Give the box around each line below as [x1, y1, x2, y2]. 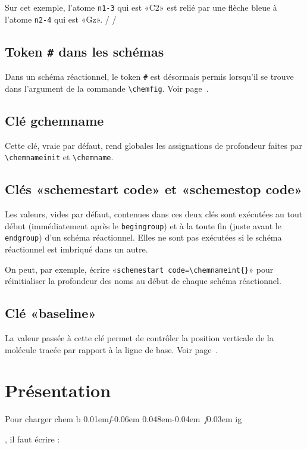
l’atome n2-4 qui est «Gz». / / [5, 13, 117, 25]
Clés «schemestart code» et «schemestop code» [5, 180, 302, 198]
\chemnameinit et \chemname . [5, 151, 114, 163]
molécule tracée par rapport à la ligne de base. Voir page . [5, 343, 218, 356]
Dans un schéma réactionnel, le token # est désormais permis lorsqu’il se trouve [5, 70, 294, 83]
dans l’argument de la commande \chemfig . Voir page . [5, 82, 209, 94]
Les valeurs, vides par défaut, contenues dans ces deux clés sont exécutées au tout [5, 208, 303, 220]
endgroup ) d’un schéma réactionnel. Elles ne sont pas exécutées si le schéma [5, 231, 282, 244]
